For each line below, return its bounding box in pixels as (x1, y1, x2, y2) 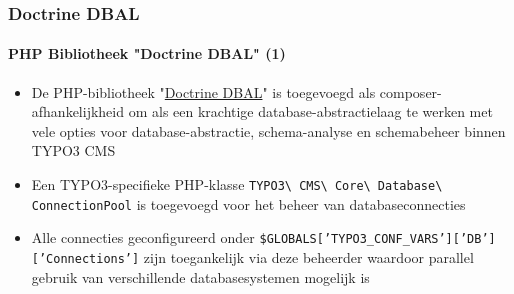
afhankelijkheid (31, 101, 125, 122)
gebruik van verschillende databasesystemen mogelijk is (31, 266, 370, 287)
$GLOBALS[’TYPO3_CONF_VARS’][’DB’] (259, 232, 496, 247)
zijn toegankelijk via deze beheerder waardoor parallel (143, 246, 474, 267)
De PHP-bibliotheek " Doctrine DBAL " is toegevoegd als (31, 81, 376, 102)
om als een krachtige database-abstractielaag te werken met (128, 101, 493, 122)
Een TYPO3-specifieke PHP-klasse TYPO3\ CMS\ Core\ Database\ (31, 174, 443, 195)
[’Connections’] (31, 251, 140, 266)
